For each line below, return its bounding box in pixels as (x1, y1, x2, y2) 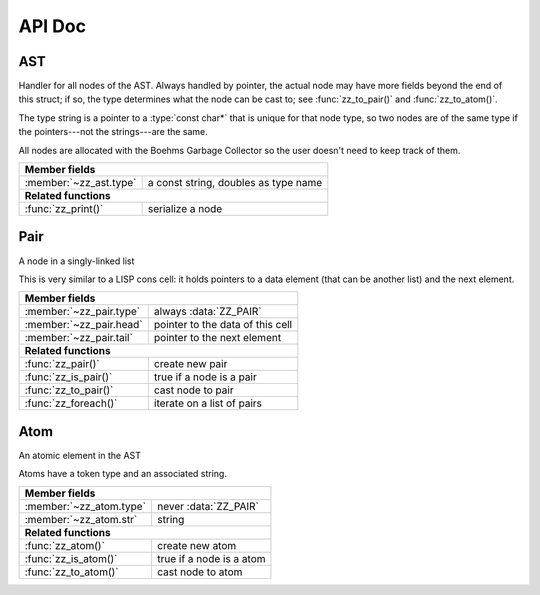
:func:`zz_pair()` (24, 357, 100, 371)
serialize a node (147, 202, 223, 216)
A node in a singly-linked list (18, 255, 135, 267)
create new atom (156, 538, 237, 552)
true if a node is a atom (156, 551, 266, 565)
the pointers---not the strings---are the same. (18, 126, 209, 138)
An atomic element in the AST (18, 449, 142, 461)
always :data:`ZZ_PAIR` (153, 305, 262, 319)
